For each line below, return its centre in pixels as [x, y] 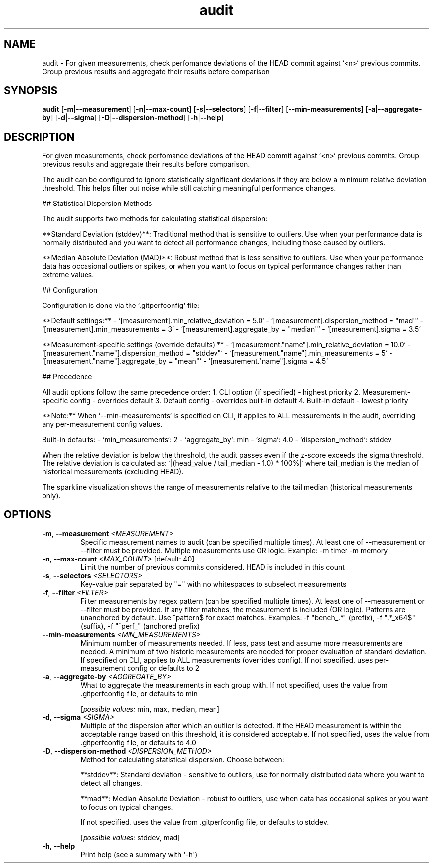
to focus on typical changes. [127, 807]
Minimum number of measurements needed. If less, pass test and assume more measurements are [241, 643]
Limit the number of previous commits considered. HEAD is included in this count [212, 567]
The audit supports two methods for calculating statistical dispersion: [155, 219]
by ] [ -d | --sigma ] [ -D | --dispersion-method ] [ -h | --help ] [133, 118]
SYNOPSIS [31, 91]
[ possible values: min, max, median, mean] [150, 709]
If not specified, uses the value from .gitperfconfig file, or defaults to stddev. [205, 822]
